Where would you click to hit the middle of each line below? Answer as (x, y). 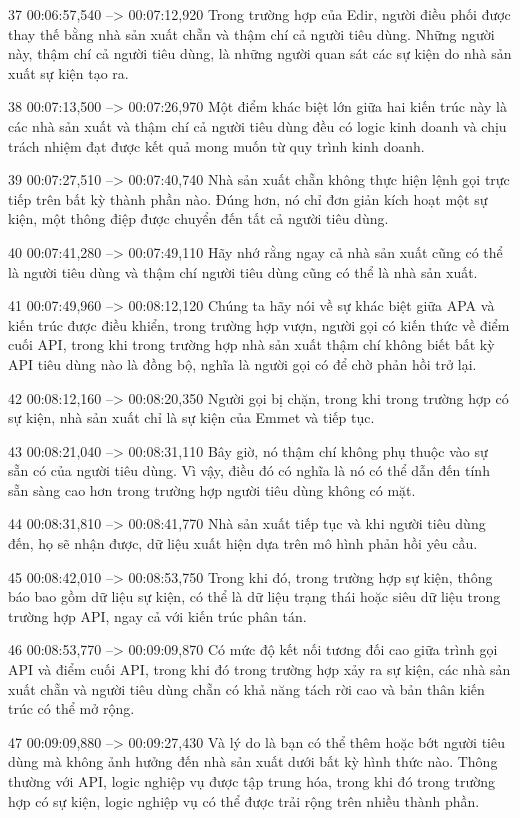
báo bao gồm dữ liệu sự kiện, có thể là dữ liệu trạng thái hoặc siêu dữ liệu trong (254, 596)
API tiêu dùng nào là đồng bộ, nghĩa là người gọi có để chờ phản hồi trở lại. (242, 363)
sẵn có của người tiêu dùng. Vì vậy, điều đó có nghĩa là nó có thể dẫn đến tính (249, 470)
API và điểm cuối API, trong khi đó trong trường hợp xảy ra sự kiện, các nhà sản (259, 669)
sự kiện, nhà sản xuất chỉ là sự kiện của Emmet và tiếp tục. (191, 417)
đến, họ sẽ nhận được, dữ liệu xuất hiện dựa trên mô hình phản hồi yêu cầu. (243, 543)
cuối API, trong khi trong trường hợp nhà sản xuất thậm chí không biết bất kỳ (251, 344)
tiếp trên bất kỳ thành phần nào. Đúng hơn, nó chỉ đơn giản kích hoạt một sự (248, 198)
